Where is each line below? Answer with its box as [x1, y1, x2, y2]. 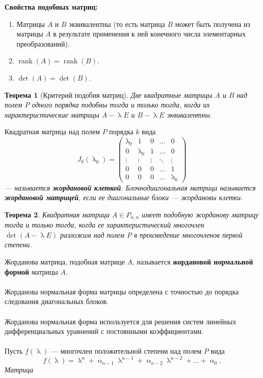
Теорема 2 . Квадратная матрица [5, 209, 110, 219]
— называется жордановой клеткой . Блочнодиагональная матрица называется [5, 182, 256, 193]
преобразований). [16, 38, 70, 49]
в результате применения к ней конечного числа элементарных [53, 28, 246, 39]
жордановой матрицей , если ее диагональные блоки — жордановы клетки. [5, 192, 243, 203]
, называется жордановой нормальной [132, 256, 253, 267]
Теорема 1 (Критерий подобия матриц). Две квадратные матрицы [5, 89, 212, 100]
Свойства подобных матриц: [5, 2, 98, 12]
